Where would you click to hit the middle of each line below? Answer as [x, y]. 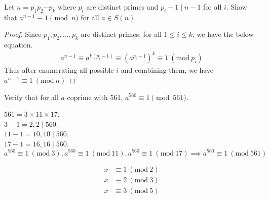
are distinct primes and [122, 7]
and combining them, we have [167, 70]
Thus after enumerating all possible [59, 70]
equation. [18, 45]
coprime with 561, [95, 97]
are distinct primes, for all [121, 34]
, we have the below [223, 34]
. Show [237, 7]
